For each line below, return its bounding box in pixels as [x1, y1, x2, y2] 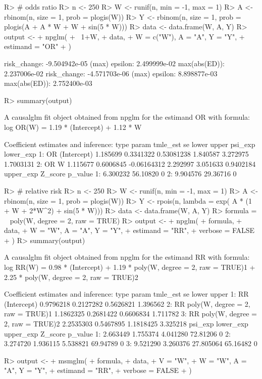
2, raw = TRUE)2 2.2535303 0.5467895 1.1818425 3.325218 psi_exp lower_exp [4, 318, 248, 329]
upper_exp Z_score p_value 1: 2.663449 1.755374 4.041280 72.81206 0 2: [4, 328, 231, 339]
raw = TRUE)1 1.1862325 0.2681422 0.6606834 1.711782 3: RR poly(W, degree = [4, 308, 257, 319]
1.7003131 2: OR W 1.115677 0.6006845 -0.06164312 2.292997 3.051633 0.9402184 [4, 158, 256, 169]
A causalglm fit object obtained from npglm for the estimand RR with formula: [4, 252, 250, 262]
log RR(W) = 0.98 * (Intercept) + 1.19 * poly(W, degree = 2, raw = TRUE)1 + [4, 262, 255, 272]
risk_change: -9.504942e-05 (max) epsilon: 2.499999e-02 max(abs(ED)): [4, 58, 225, 68]
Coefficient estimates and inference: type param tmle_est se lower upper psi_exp [4, 138, 255, 149]
